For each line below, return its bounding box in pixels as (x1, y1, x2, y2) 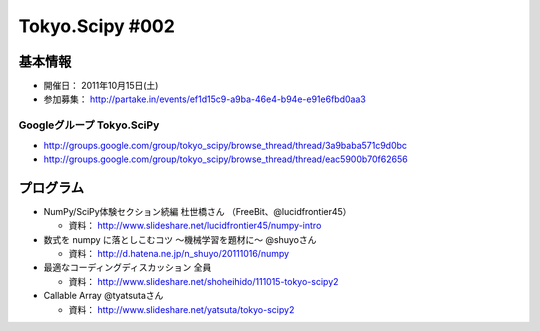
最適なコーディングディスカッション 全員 (43, 261, 212, 274)
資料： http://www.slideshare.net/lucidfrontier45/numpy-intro (68, 220, 322, 232)
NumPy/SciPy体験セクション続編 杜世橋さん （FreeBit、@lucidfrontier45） (43, 205, 352, 217)
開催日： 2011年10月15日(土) (43, 80, 159, 92)
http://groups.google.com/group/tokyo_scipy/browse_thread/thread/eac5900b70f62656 (43, 153, 409, 165)
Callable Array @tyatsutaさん (43, 290, 164, 302)
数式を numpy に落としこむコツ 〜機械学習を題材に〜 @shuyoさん (43, 233, 317, 245)
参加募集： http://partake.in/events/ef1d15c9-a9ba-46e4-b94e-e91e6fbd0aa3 (43, 93, 367, 105)
